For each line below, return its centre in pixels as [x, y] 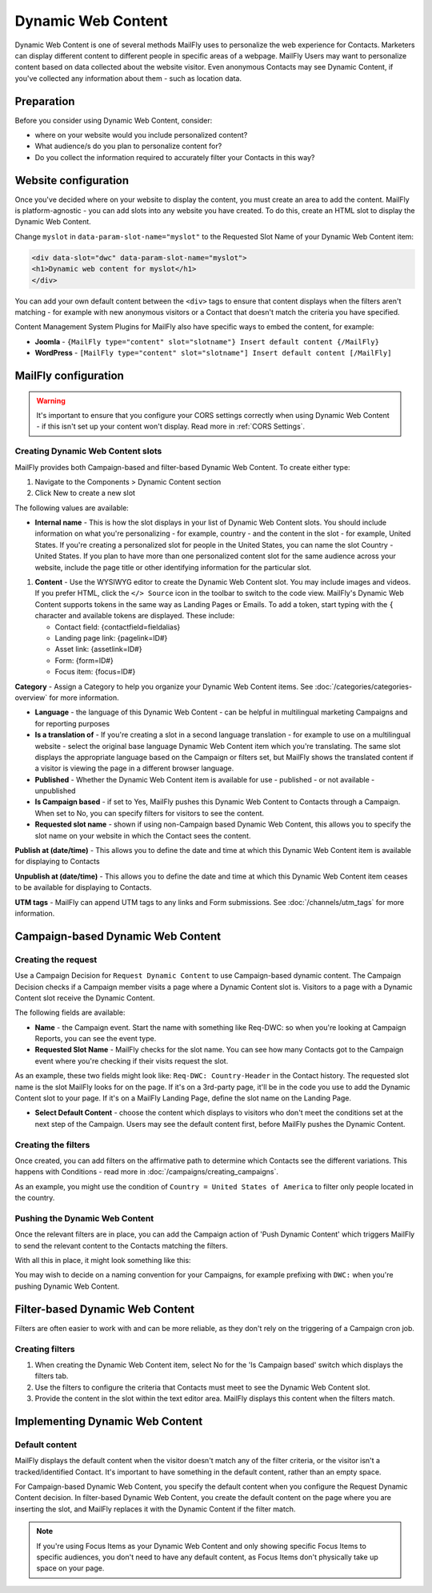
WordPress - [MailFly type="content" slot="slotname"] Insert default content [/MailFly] [213, 353]
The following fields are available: [70, 1012]
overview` [31, 698]
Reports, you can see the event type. [96, 1039]
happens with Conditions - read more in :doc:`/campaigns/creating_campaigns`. [147, 1172]
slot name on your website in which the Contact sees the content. [143, 835]
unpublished [55, 791]
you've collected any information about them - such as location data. [128, 78]
